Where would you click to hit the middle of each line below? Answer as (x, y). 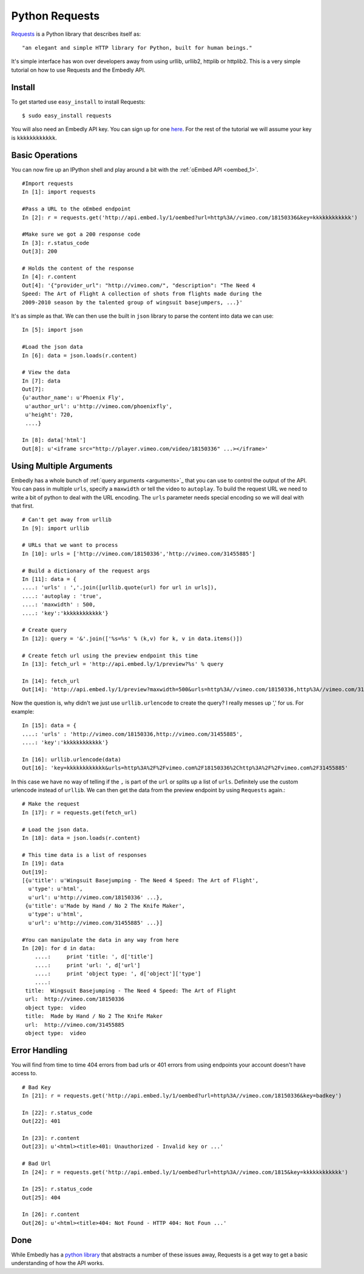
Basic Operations (45, 155)
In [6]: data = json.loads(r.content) (80, 355)
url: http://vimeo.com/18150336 (75, 999)
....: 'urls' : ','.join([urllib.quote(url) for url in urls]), (120, 588)
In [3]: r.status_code (56, 243)
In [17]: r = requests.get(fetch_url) (80, 812)
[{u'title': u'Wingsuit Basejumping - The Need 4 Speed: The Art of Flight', (140, 880)
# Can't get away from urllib (67, 520)
